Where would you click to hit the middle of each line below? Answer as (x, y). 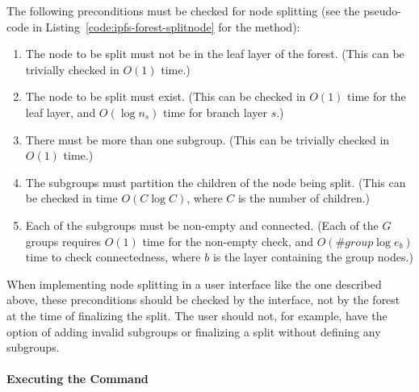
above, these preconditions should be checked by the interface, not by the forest (203, 300)
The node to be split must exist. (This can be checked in (166, 96)
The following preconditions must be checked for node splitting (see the (183, 10)
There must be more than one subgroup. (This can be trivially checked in (207, 139)
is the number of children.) (304, 198)
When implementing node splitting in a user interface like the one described (194, 284)
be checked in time (71, 198)
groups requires (63, 241)
